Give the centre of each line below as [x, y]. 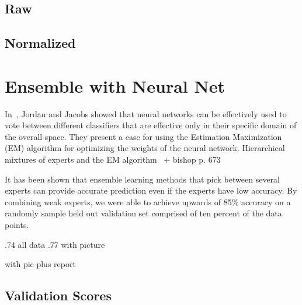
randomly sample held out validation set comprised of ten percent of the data [143, 213]
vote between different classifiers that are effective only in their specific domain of [151, 125]
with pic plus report [40, 264]
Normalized [40, 43]
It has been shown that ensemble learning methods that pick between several [142, 179]
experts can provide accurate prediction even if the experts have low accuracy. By [151, 190]
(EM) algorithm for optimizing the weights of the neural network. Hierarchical [145, 148]
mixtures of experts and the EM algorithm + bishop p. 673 [113, 159]
